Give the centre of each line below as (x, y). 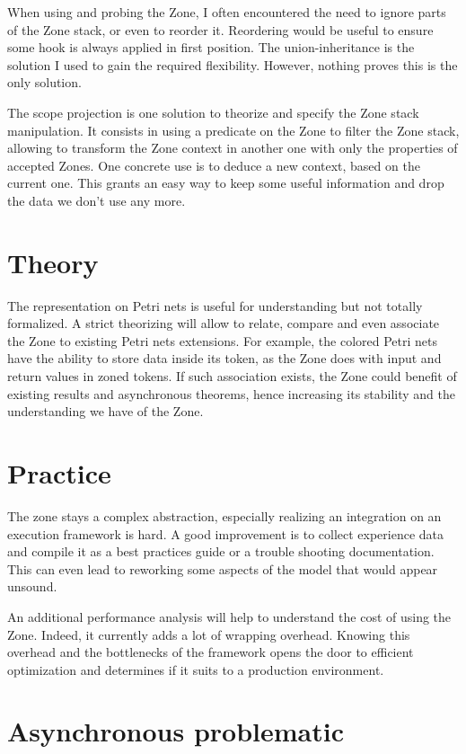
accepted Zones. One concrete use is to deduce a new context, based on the (214, 165)
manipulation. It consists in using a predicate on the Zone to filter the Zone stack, (233, 130)
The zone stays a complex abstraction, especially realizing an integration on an (224, 515)
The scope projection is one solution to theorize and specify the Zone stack (213, 112)
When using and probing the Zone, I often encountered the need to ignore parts (227, 12)
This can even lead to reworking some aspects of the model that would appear (223, 568)
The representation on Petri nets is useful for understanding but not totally (215, 305)
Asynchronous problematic (176, 731)
